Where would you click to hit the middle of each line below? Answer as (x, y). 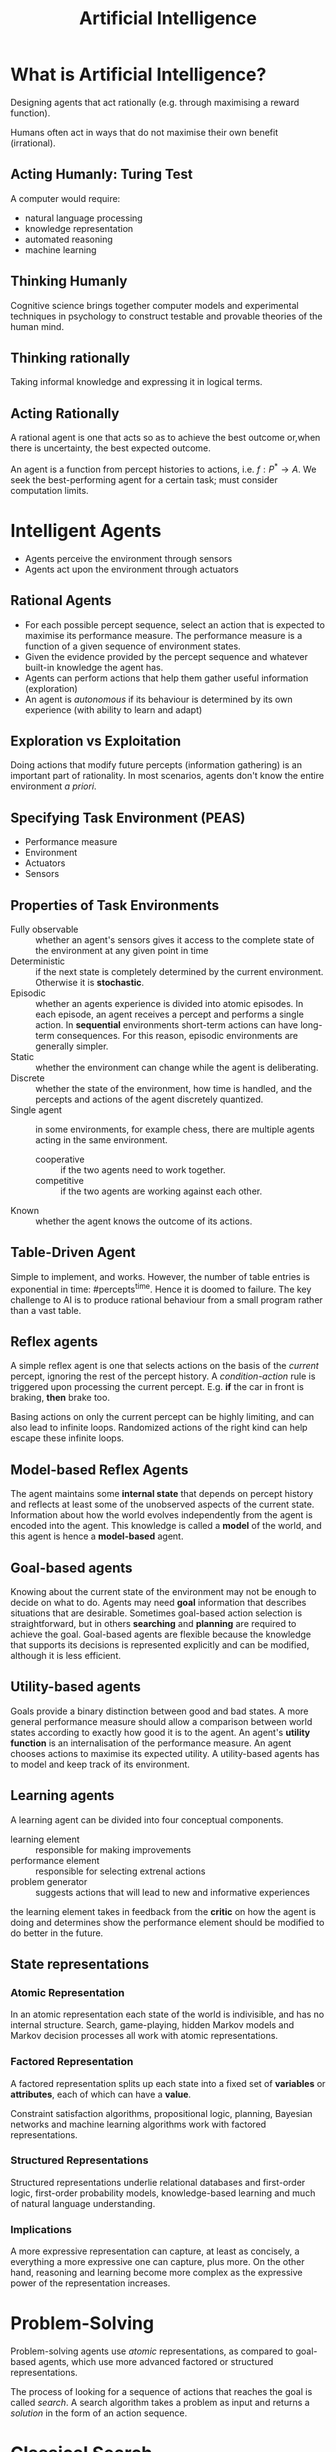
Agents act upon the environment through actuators (131, 569)
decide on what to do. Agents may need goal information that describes (158, 1602)
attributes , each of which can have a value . (101, 2094)
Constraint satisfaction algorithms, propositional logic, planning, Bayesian (161, 2113)
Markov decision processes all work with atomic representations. (144, 2036)
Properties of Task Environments (115, 905)
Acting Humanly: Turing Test (101, 174)
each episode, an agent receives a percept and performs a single (170, 1014)
